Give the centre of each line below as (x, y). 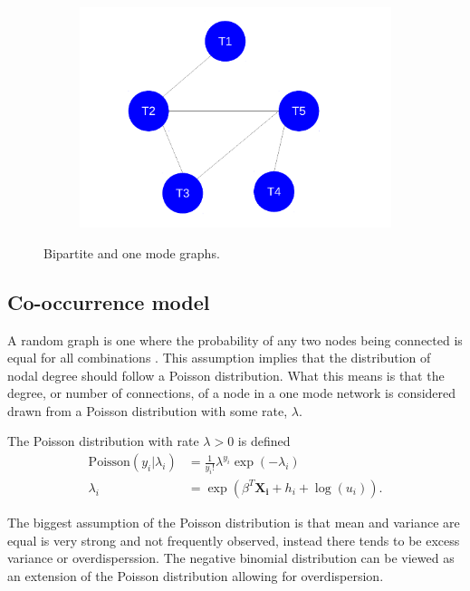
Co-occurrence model (109, 301)
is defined (264, 441)
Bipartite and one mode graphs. (132, 252)
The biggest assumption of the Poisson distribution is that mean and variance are (234, 522)
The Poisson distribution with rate (103, 441)
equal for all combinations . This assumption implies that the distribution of (219, 358)
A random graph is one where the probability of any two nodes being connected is (235, 339)
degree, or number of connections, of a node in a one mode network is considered (232, 393)
